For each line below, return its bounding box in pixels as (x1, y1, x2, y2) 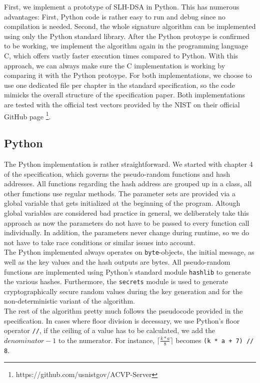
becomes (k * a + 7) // (175, 335, 254, 345)
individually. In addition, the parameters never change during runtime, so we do (4, 227, 249, 238)
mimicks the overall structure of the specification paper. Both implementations (4, 89, 245, 100)
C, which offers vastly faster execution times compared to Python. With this (4, 50, 238, 60)
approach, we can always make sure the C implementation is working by (4, 60, 225, 70)
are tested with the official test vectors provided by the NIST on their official (4, 99, 240, 109)
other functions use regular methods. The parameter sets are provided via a (4, 188, 236, 198)
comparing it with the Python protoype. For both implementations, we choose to (4, 70, 252, 80)
